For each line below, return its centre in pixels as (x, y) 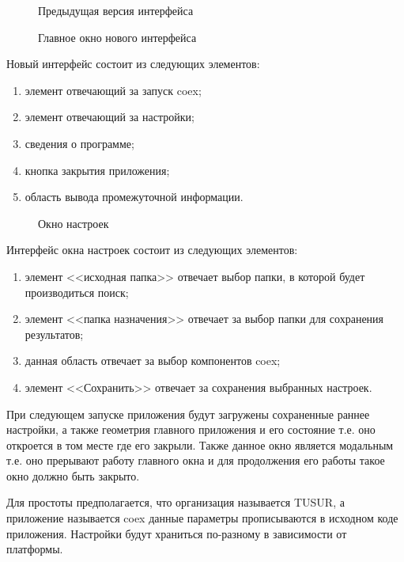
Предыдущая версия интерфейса (116, 10)
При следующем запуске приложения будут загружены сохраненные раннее (188, 414)
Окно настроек (74, 223)
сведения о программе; (79, 143)
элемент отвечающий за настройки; (109, 117)
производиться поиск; (77, 292)
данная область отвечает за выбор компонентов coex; (153, 361)
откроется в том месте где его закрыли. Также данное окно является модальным (200, 444)
